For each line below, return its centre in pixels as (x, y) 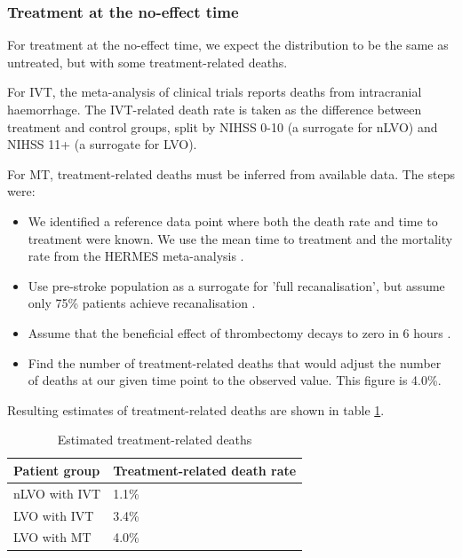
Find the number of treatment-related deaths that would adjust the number (235, 362)
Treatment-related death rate (205, 470)
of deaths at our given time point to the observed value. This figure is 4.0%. (235, 380)
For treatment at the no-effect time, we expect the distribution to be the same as (228, 45)
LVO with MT (52, 537)
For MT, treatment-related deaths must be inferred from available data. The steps (231, 173)
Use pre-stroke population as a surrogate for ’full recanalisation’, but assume (236, 285)
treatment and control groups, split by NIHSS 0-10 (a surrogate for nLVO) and (223, 126)
